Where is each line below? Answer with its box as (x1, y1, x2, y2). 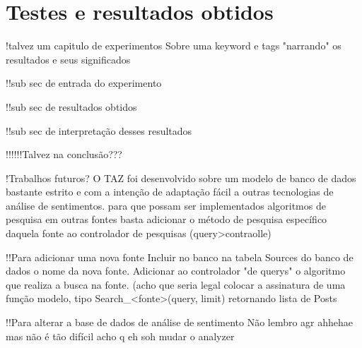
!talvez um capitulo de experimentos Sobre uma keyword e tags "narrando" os (6, 38, 341, 53)
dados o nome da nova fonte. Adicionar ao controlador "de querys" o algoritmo (6, 263, 346, 278)
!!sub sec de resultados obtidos (6, 99, 137, 114)
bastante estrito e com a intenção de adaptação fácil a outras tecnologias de (6, 184, 334, 199)
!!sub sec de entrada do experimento (6, 76, 162, 90)
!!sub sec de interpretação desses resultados (6, 123, 192, 138)
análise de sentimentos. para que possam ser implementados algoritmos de (6, 198, 326, 212)
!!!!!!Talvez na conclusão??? (6, 147, 122, 162)
